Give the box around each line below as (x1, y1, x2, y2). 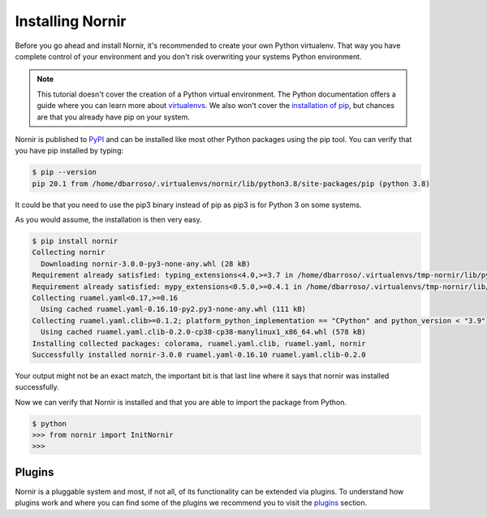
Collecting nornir (32, 248, 106, 257)
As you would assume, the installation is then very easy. (15, 215, 202, 225)
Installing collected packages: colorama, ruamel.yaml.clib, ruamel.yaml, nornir (32, 339, 367, 348)
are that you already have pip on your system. (37, 112, 191, 122)
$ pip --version (32, 167, 97, 177)
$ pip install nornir (32, 236, 119, 246)
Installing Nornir (15, 12, 127, 30)
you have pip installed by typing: (15, 146, 124, 156)
